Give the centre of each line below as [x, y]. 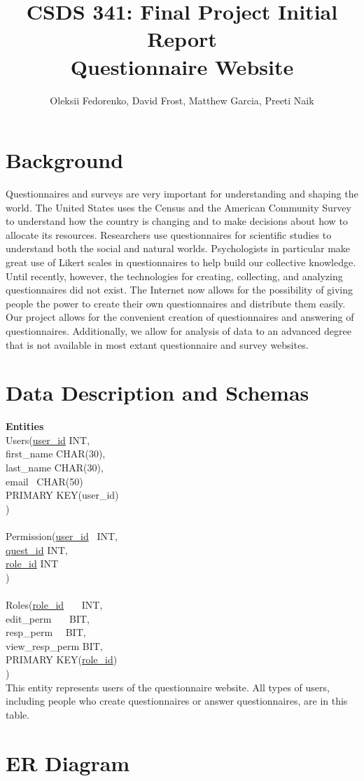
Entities [25, 426]
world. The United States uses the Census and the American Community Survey [178, 207]
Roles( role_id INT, [54, 604]
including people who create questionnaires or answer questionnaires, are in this [177, 701]
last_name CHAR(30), [55, 468]
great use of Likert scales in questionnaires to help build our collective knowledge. [181, 262]
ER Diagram [68, 762]
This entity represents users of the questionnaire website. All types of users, [168, 687]
